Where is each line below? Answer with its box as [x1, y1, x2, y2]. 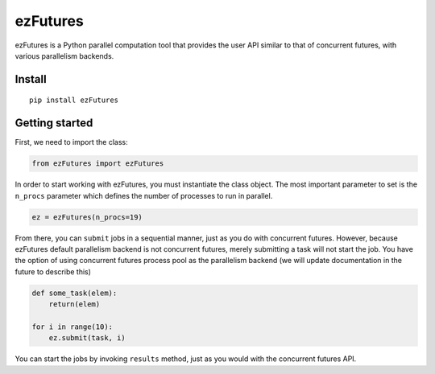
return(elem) [48, 300, 101, 309]
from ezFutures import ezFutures [31, 159, 164, 168]
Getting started [14, 117, 93, 130]
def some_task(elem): [31, 288, 118, 298]
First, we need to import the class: [14, 138, 128, 147]
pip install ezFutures [29, 96, 119, 105]
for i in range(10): [31, 322, 113, 331]
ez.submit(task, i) [48, 334, 126, 343]
